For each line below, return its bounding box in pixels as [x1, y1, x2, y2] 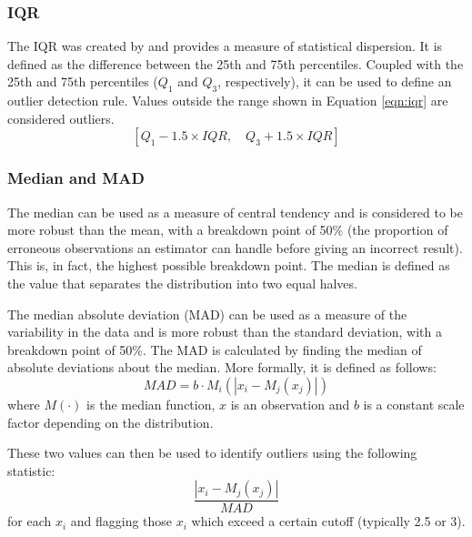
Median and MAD [7, 167, 145, 189]
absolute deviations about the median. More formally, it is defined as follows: [7, 358, 437, 377]
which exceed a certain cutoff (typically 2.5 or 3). [191, 512, 466, 531]
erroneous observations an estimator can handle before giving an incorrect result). [7, 238, 463, 257]
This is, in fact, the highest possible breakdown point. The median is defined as [7, 256, 450, 275]
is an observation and [230, 394, 350, 413]
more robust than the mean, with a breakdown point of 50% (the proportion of [7, 220, 448, 239]
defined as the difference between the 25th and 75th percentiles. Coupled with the [7, 54, 464, 73]
